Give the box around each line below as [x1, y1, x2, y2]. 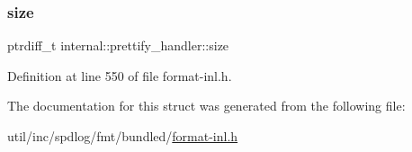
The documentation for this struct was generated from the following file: [7, 96, 406, 115]
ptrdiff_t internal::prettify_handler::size [7, 36, 229, 55]
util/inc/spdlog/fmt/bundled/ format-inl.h [7, 127, 238, 145]
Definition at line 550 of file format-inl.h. [7, 66, 232, 85]
